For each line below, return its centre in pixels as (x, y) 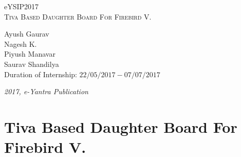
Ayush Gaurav (27, 34)
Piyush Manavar (30, 54)
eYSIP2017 (22, 6)
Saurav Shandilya (32, 64)
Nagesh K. (21, 43)
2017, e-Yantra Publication (46, 91)
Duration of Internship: (41, 74)
